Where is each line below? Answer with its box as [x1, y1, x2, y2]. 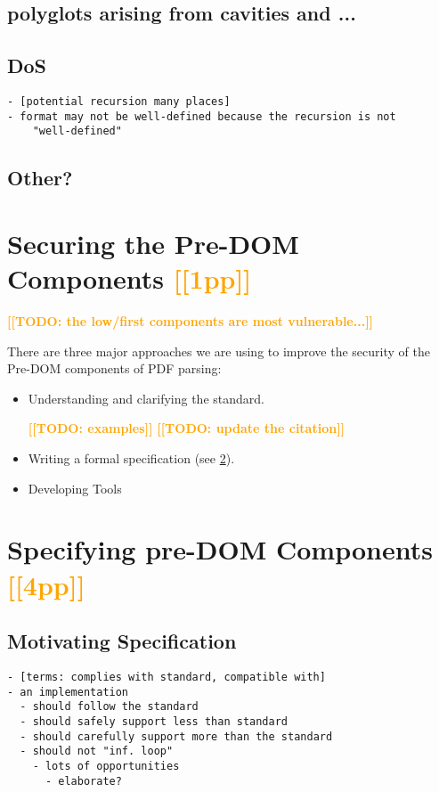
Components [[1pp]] [7, 260, 252, 297]
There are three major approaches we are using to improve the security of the [7, 341, 430, 360]
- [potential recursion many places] [7, 94, 231, 108]
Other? [7, 164, 73, 192]
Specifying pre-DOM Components [7, 531, 433, 567]
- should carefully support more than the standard [20, 730, 333, 743]
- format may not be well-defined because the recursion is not [7, 110, 396, 123]
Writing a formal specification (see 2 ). [28, 449, 235, 468]
